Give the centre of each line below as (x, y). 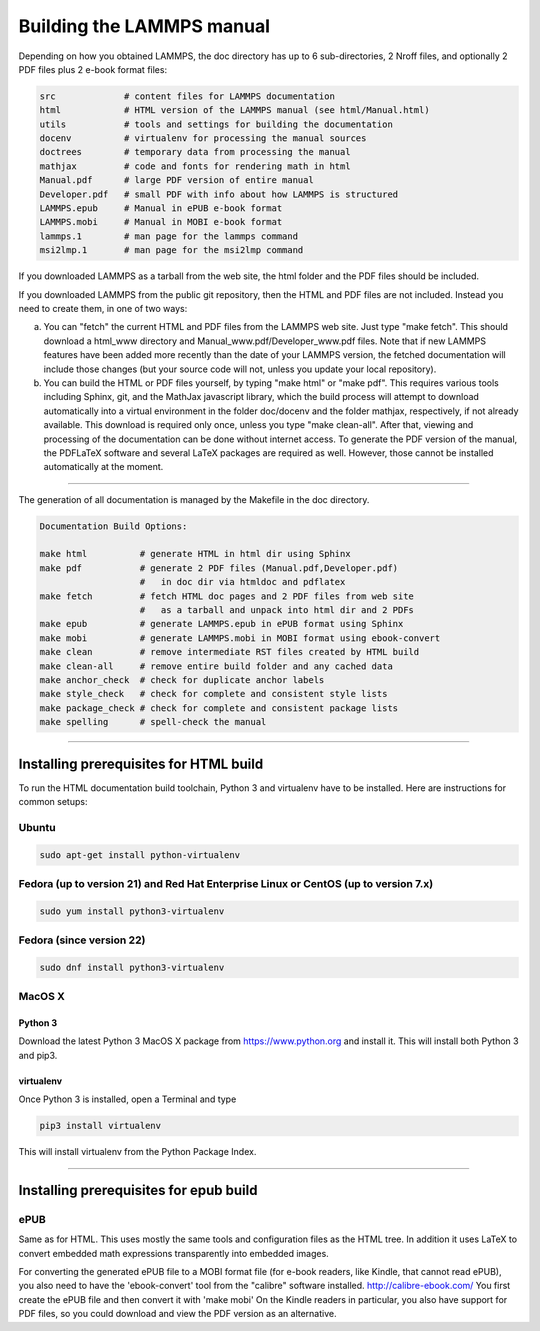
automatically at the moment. (103, 467)
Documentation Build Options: (113, 526)
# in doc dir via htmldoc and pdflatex (242, 582)
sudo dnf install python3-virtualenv (132, 967)
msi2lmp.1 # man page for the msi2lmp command (171, 250)
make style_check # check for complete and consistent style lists (213, 694)
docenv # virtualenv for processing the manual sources (203, 138)
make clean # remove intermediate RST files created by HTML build (229, 652)
